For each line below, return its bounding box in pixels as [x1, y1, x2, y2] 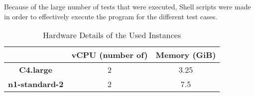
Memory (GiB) [155, 49, 216, 61]
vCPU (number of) [71, 49, 148, 61]
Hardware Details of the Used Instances [43, 29, 181, 41]
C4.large [19, 64, 53, 76]
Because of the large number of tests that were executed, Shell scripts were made [4, 1, 251, 11]
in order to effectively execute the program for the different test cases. [4, 11, 218, 21]
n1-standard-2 [8, 78, 64, 90]
